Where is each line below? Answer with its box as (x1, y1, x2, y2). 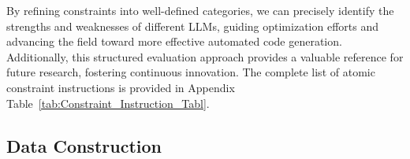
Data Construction (6, 133, 162, 157)
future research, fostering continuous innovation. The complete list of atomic (6, 64, 375, 80)
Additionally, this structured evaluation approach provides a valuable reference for (6, 48, 404, 65)
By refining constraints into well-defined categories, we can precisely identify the (6, 2, 394, 18)
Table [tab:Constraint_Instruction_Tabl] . (6, 94, 210, 111)
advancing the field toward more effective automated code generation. (6, 33, 342, 50)
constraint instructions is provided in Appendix (6, 79, 235, 95)
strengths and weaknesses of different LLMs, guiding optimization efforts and (6, 17, 378, 34)
